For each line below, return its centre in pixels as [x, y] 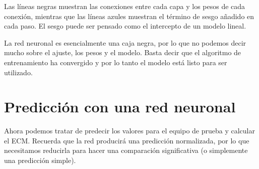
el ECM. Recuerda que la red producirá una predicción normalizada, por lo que [127, 140]
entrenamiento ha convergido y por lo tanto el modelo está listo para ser [116, 62]
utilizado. [18, 72]
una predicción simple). [40, 160]
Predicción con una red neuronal [120, 107]
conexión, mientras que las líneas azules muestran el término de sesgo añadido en [129, 16]
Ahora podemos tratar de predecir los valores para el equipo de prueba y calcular [129, 131]
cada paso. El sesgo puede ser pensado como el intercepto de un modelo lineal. [125, 26]
